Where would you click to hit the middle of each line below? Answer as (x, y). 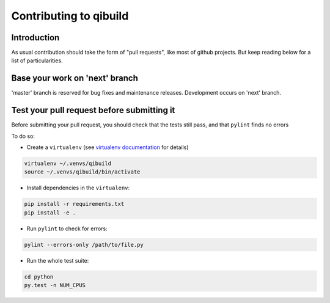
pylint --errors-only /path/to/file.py (84, 245)
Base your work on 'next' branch (75, 78)
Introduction (35, 38)
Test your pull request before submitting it (93, 110)
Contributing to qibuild (70, 16)
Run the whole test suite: (58, 260)
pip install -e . (50, 213)
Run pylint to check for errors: (67, 228)
